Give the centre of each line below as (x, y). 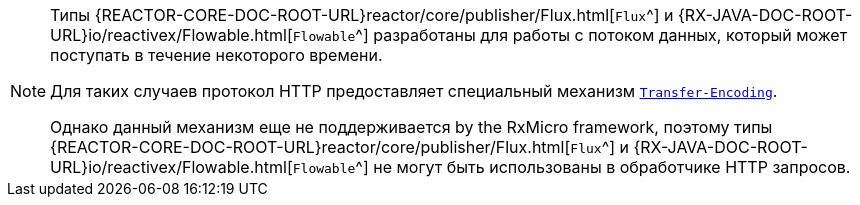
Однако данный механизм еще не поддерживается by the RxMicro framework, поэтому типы (411, 127)
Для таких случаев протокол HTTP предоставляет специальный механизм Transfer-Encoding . (414, 91)
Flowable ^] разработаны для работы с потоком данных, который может (570, 35)
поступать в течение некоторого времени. (216, 55)
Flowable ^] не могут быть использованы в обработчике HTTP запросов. (571, 167)
